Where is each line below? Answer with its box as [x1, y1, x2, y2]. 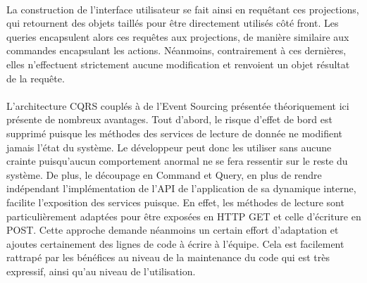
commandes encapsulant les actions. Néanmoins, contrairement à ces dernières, [6, 43, 347, 58]
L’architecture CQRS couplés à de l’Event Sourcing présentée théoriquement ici [6, 98, 349, 113]
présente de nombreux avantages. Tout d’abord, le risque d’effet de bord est [6, 112, 332, 127]
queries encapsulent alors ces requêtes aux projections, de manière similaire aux [6, 29, 349, 44]
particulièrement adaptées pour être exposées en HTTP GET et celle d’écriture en [6, 208, 361, 223]
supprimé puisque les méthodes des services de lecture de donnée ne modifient [6, 125, 342, 140]
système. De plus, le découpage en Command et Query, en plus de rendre [6, 167, 322, 182]
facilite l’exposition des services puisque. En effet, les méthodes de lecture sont [6, 194, 344, 209]
